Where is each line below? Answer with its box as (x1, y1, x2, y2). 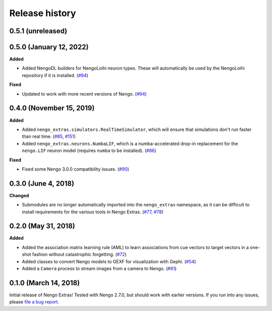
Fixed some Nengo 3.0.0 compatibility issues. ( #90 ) (22, 166, 129, 172)
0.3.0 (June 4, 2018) (9, 179, 75, 188)
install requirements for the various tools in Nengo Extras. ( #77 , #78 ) (22, 209, 164, 215)
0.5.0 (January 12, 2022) (9, 43, 89, 51)
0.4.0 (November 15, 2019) (9, 104, 95, 113)
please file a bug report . (9, 299, 59, 305)
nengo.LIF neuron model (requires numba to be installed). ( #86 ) (22, 147, 157, 153)
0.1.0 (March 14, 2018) (9, 278, 80, 287)
